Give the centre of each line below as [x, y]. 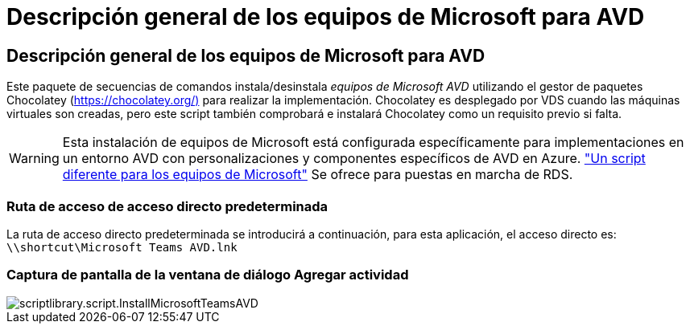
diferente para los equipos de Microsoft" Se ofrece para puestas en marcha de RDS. [318, 175]
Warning [34, 159]
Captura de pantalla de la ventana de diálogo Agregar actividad [208, 275]
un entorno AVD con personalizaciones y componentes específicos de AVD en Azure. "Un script [354, 159]
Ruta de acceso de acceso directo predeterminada [167, 206]
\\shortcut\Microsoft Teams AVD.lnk [122, 247]
